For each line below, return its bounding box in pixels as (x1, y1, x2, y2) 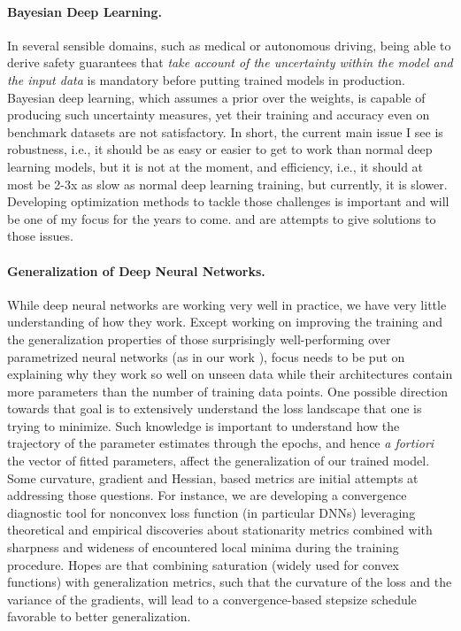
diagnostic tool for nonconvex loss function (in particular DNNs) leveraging (7, 503, 416, 521)
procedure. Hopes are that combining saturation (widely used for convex (7, 555, 400, 573)
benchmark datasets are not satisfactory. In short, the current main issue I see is (7, 122, 443, 141)
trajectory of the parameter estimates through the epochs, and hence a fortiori (7, 434, 434, 452)
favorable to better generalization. (7, 607, 191, 626)
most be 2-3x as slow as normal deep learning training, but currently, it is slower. (7, 174, 448, 193)
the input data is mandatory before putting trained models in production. (7, 70, 405, 88)
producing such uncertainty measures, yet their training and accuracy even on (7, 105, 430, 124)
